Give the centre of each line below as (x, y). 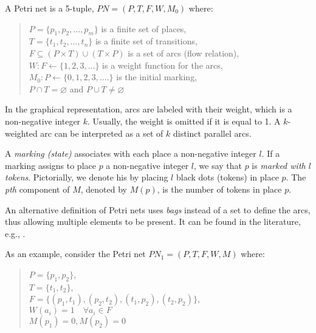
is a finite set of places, (144, 28)
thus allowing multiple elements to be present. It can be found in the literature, (153, 221)
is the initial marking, (157, 77)
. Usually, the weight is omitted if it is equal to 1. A (184, 121)
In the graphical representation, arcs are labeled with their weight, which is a (149, 109)
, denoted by (104, 189)
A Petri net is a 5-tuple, (50, 8)
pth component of (37, 189)
